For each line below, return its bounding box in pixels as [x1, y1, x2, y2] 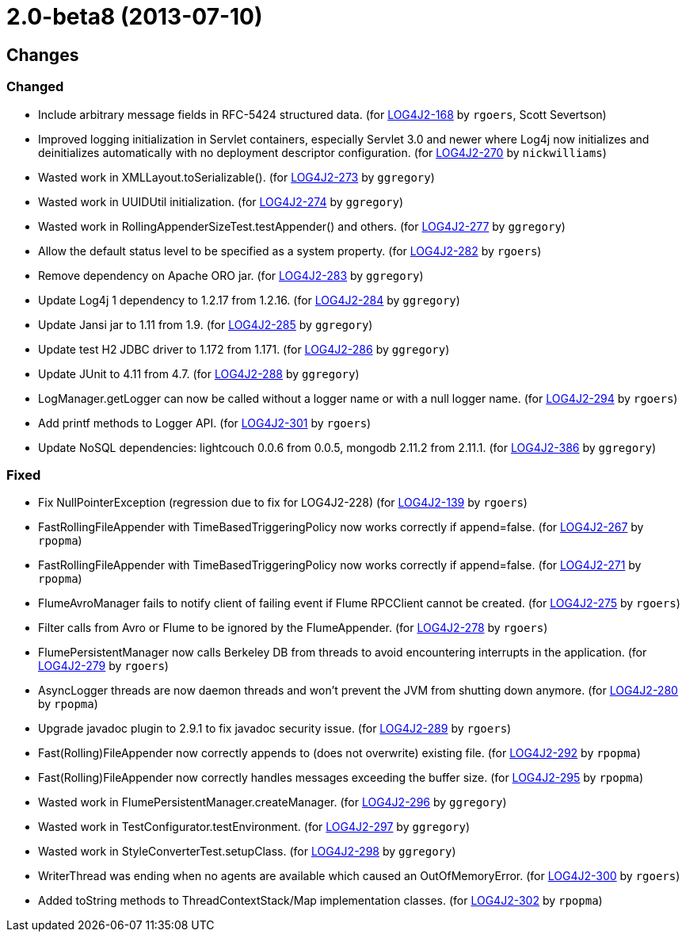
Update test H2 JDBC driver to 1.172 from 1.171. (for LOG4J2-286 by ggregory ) [38, 342, 450, 356]
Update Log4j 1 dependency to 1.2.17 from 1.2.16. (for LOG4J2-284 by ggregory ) [38, 293, 460, 307]
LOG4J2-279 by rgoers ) [38, 659, 169, 673]
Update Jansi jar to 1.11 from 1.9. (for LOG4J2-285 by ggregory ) [38, 317, 373, 331]
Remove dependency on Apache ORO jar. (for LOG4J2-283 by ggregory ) [38, 268, 424, 282]
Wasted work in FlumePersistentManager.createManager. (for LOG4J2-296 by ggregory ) [38, 795, 507, 810]
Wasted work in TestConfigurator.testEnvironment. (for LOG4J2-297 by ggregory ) [38, 820, 470, 834]
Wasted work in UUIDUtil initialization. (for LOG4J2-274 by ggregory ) [38, 194, 404, 209]
